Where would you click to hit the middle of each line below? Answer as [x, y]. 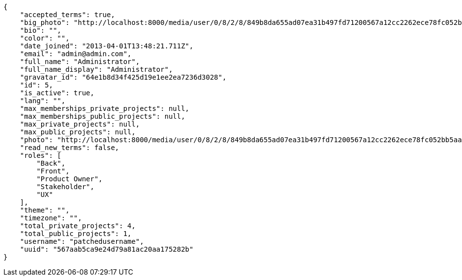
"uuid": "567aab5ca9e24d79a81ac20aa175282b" [107, 249]
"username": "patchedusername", [82, 241]
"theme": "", [45, 210]
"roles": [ [41, 155]
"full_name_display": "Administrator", [96, 69]
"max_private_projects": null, [80, 124]
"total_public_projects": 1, [76, 234]
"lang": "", [43, 101]
